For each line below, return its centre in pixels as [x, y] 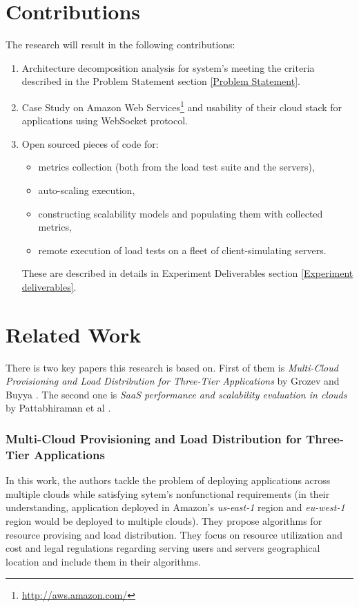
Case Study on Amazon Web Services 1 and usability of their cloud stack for [182, 106]
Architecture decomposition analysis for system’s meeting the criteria [168, 67]
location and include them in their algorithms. [103, 561]
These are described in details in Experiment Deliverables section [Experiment [187, 273]
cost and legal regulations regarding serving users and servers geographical [163, 548]
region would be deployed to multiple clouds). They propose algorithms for [164, 520]
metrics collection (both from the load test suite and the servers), [176, 167]
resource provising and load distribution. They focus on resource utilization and [174, 534]
